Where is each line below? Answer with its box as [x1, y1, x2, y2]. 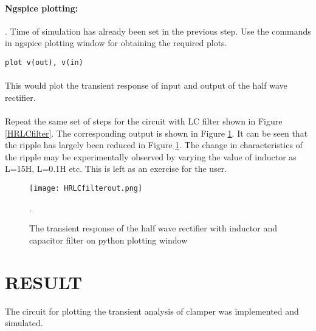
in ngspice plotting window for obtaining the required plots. [5, 36, 227, 49]
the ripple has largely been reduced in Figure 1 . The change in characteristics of [5, 138, 303, 151]
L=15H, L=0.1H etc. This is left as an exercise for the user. [5, 162, 227, 175]
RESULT [5, 269, 83, 294]
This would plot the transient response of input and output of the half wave [5, 79, 287, 92]
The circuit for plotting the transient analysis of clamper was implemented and [5, 304, 299, 317]
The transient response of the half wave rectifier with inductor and [29, 222, 277, 234]
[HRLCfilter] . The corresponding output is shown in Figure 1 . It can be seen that [5, 126, 308, 139]
